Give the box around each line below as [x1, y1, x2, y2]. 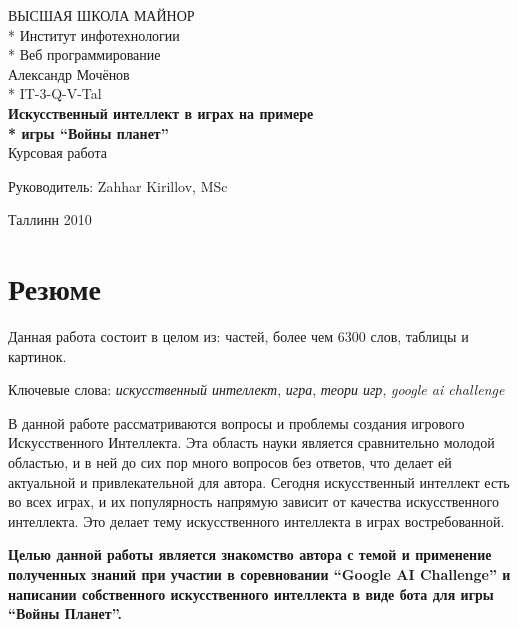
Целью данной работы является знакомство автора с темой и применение [8, 544, 492, 565]
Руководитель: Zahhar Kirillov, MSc [8, 175, 228, 196]
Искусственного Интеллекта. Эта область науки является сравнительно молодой [8, 432, 495, 453]
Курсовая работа [8, 142, 107, 163]
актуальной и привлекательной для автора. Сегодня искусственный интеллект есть [8, 471, 510, 492]
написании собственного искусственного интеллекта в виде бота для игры [8, 583, 494, 604]
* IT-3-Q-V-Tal [8, 83, 102, 104]
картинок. [8, 345, 67, 366]
